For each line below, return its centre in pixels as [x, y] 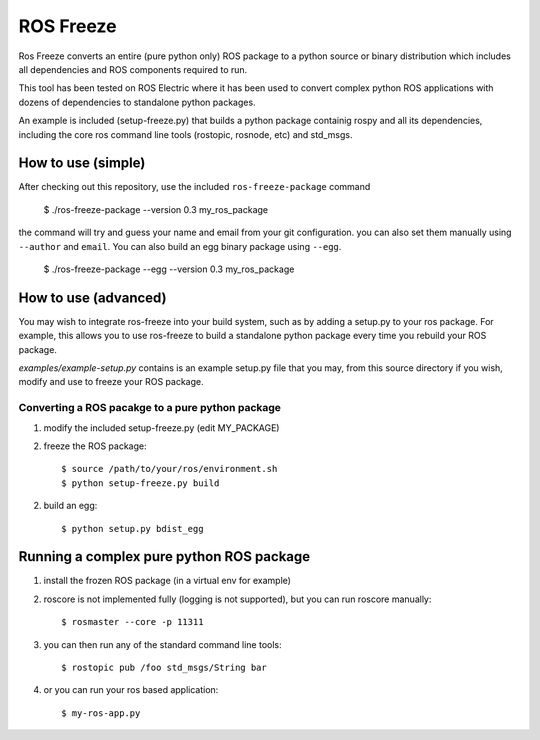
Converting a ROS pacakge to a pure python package [150, 408]
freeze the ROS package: [95, 446]
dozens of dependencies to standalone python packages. [137, 102]
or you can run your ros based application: [131, 690]
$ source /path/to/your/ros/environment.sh [169, 469]
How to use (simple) [82, 163]
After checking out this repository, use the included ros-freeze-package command [194, 187]
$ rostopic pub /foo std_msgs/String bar [164, 667]
